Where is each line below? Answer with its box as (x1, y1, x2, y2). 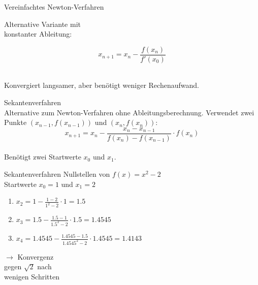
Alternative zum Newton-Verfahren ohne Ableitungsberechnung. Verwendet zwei (4, 107, 254, 117)
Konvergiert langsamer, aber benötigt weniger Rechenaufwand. (4, 80, 199, 90)
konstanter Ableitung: (4, 28, 72, 39)
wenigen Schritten (4, 271, 59, 282)
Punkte (4, 117, 27, 128)
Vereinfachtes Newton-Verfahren (4, 2, 104, 12)
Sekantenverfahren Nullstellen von (4, 169, 110, 179)
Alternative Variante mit (4, 18, 81, 29)
